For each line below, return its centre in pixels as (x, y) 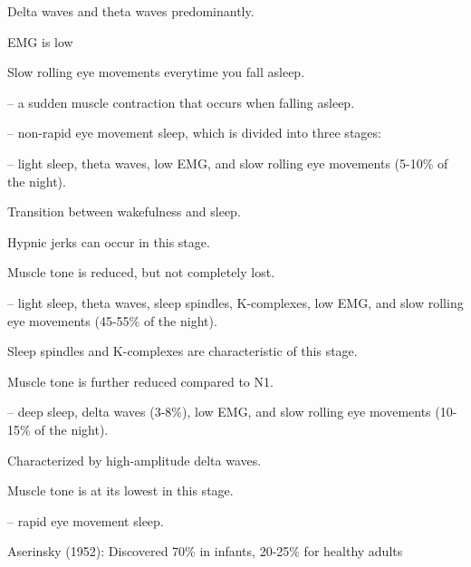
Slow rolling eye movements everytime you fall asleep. (156, 72)
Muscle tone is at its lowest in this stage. (120, 490)
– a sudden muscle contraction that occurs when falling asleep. (181, 102)
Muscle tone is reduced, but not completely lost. (141, 272)
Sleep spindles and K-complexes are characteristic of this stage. (183, 351)
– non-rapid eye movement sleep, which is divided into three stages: (194, 133)
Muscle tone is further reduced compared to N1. (140, 381)
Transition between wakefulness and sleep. (124, 211)
